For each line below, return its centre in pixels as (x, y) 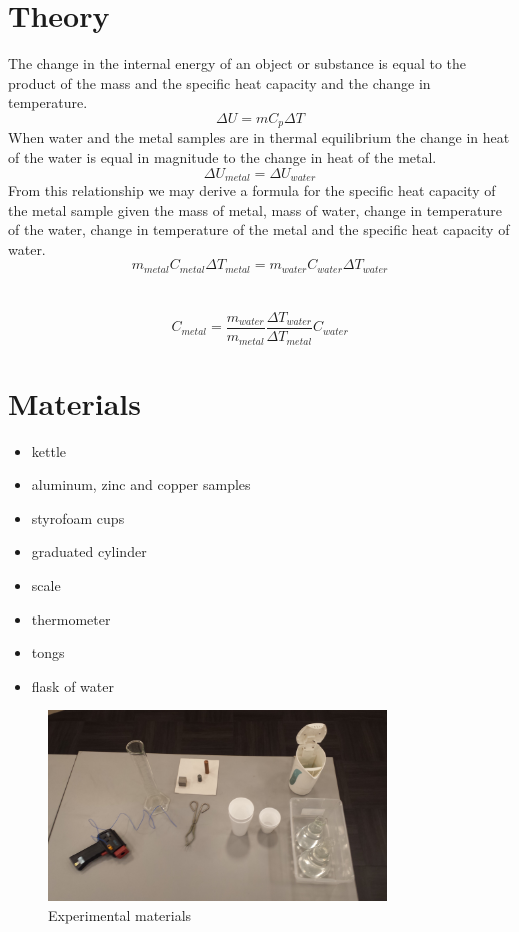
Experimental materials (120, 914)
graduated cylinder (89, 551)
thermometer (71, 618)
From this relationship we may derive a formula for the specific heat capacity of (252, 190)
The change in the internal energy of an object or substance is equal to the (237, 63)
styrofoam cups (78, 517)
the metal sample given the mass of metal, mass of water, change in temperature (255, 209)
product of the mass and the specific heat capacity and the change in (219, 82)
